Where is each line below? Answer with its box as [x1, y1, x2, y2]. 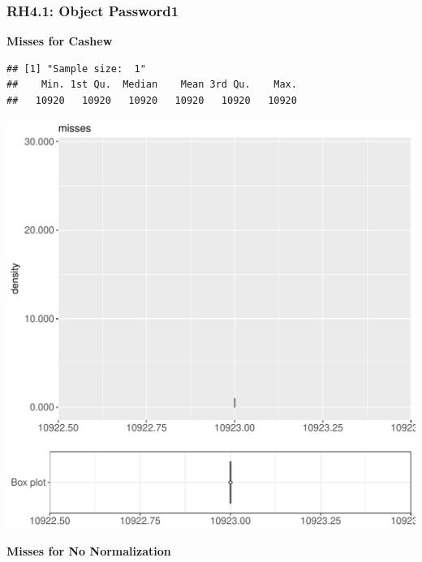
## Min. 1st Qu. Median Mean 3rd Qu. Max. [6, 79, 297, 91]
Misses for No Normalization [6, 543, 171, 560]
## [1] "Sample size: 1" [6, 62, 146, 75]
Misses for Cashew [6, 32, 113, 49]
